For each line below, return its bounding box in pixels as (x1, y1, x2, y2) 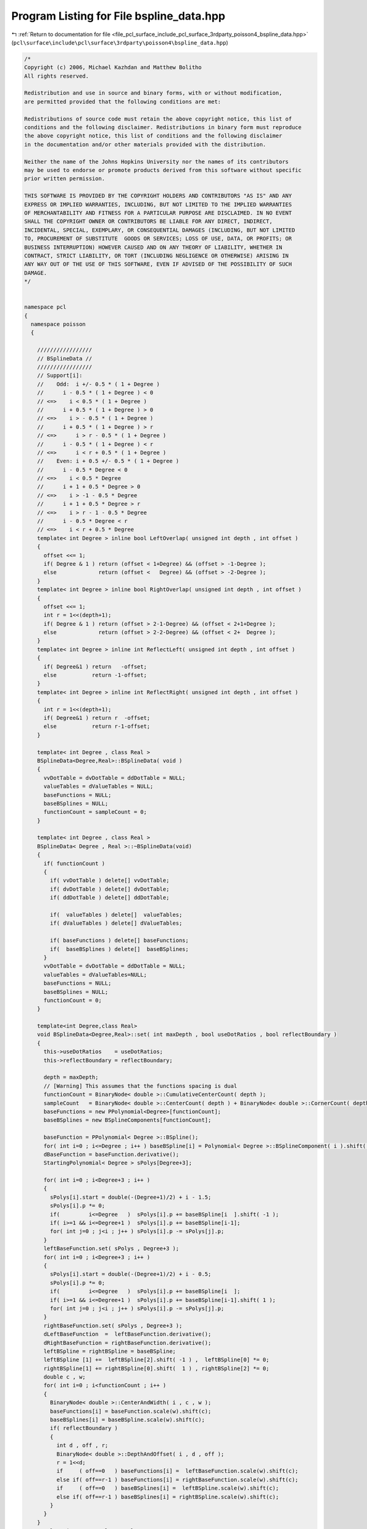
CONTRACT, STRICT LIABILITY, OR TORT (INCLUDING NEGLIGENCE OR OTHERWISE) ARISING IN (24, 252, 289, 259)
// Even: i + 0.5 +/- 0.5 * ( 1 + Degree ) (37, 457, 180, 465)
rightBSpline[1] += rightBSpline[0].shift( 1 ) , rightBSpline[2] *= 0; (43, 1364, 270, 1372)
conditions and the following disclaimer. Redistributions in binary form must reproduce (24, 124, 302, 131)
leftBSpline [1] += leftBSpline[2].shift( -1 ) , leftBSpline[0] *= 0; (43, 1357, 270, 1363)
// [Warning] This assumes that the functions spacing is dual (43, 1083, 237, 1089)
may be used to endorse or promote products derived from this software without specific (24, 167, 302, 174)
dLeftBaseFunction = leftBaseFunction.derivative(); (43, 1331, 212, 1338)
